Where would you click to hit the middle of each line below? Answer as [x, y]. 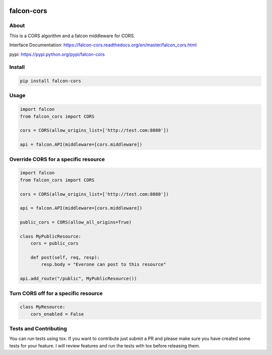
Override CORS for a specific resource [57, 159]
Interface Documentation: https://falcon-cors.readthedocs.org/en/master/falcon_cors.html [103, 45]
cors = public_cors [55, 243]
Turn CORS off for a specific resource [56, 293]
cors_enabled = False [57, 314]
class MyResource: [43, 307]
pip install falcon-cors [51, 81]
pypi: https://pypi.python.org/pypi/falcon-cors [57, 54]
